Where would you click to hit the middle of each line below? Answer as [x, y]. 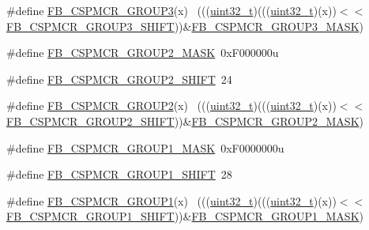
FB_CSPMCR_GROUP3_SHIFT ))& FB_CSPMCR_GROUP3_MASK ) [185, 26]
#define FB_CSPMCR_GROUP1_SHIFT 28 [119, 174]
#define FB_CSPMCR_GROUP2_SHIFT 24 [119, 79]
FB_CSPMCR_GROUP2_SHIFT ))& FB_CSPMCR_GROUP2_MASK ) [185, 121]
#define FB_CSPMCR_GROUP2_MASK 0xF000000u [143, 53]
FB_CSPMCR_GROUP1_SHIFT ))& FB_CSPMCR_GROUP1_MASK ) [185, 216]
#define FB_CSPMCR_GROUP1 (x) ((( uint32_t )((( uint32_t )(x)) [171, 200]
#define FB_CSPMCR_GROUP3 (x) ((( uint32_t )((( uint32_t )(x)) [171, 10]
